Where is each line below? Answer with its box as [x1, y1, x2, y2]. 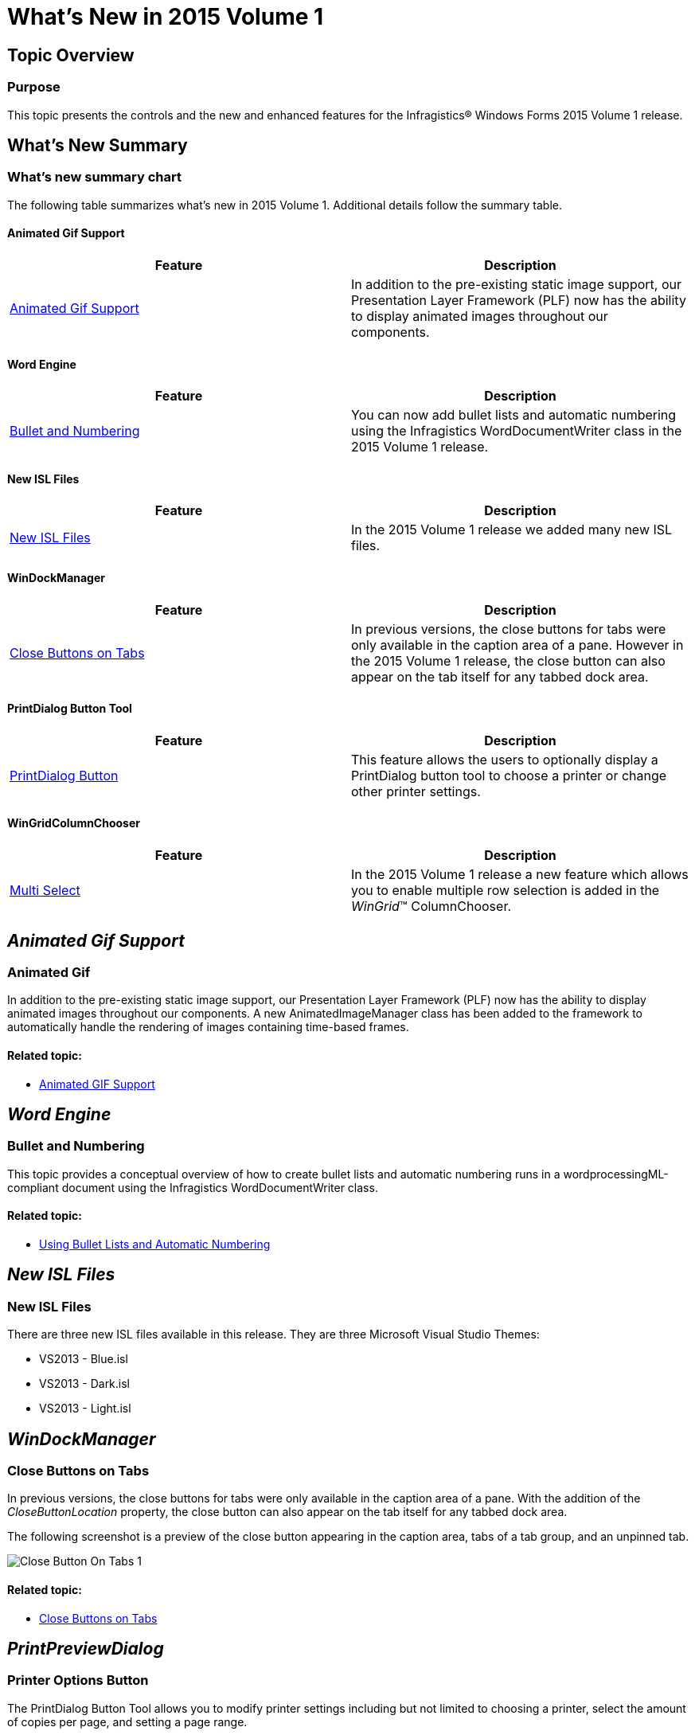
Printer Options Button [7, 1672, 149, 1689]
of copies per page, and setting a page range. [7, 1714, 248, 1729]
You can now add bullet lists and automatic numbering [351, 407, 677, 424]
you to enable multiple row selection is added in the [351, 882, 660, 899]
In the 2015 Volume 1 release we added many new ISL [351, 522, 673, 538]
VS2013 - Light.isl [39, 1401, 131, 1416]
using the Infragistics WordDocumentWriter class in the [351, 423, 682, 440]
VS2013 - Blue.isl [39, 1352, 128, 1366]
